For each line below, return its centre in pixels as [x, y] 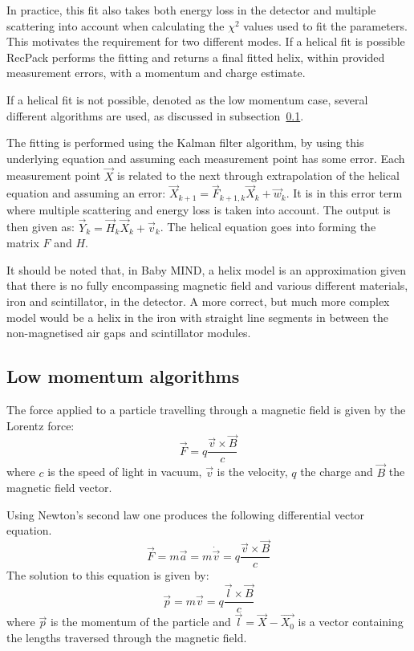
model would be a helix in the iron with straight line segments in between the [197, 317]
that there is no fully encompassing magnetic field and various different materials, [207, 285]
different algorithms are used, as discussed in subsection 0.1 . [155, 115]
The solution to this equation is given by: [108, 575]
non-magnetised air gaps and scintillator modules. [129, 333]
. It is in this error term [344, 193]
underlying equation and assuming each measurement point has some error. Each [206, 158]
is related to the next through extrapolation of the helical [258, 175]
